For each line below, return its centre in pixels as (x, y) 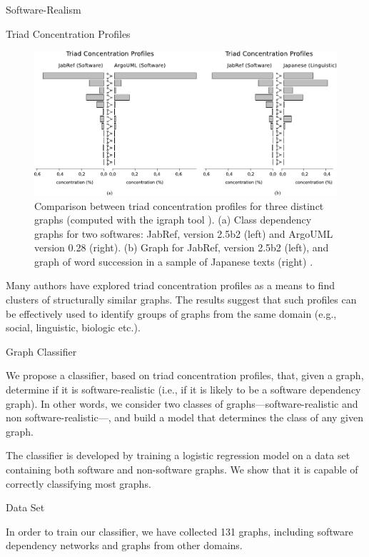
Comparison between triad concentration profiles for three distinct (179, 205)
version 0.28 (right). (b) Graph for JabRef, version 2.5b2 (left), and (182, 247)
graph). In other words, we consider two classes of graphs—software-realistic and (182, 403)
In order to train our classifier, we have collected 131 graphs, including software (180, 531)
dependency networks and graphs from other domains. (124, 545)
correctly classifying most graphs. (79, 483)
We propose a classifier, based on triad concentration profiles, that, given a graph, (185, 375)
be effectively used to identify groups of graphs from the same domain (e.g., (171, 313)
